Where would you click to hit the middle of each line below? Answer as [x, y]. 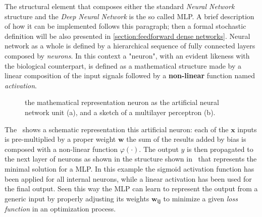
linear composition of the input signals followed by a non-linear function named [130, 75]
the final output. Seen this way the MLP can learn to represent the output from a [131, 188]
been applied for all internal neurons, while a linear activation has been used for [128, 178]
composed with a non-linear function [61, 149]
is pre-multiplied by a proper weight [60, 139]
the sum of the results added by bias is [186, 139]
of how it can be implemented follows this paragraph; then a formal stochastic [125, 26]
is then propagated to [220, 149]
